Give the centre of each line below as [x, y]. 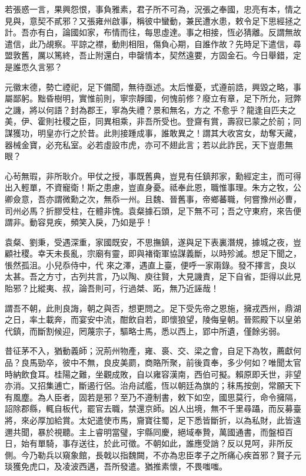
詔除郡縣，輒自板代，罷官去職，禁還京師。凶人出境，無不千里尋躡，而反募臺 [153, 408]
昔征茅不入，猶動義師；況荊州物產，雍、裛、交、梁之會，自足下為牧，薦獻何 [153, 351]
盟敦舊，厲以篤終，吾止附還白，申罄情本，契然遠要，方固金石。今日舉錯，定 [153, 55]
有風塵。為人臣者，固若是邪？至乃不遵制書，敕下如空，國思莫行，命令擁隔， [153, 397]
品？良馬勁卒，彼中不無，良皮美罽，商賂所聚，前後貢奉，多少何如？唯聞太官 [153, 362]
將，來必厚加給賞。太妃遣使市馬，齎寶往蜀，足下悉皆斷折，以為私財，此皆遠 [153, 420]
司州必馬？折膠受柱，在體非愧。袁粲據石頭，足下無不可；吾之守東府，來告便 [153, 210]
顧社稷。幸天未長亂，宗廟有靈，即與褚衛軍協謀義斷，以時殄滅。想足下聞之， [153, 253]
